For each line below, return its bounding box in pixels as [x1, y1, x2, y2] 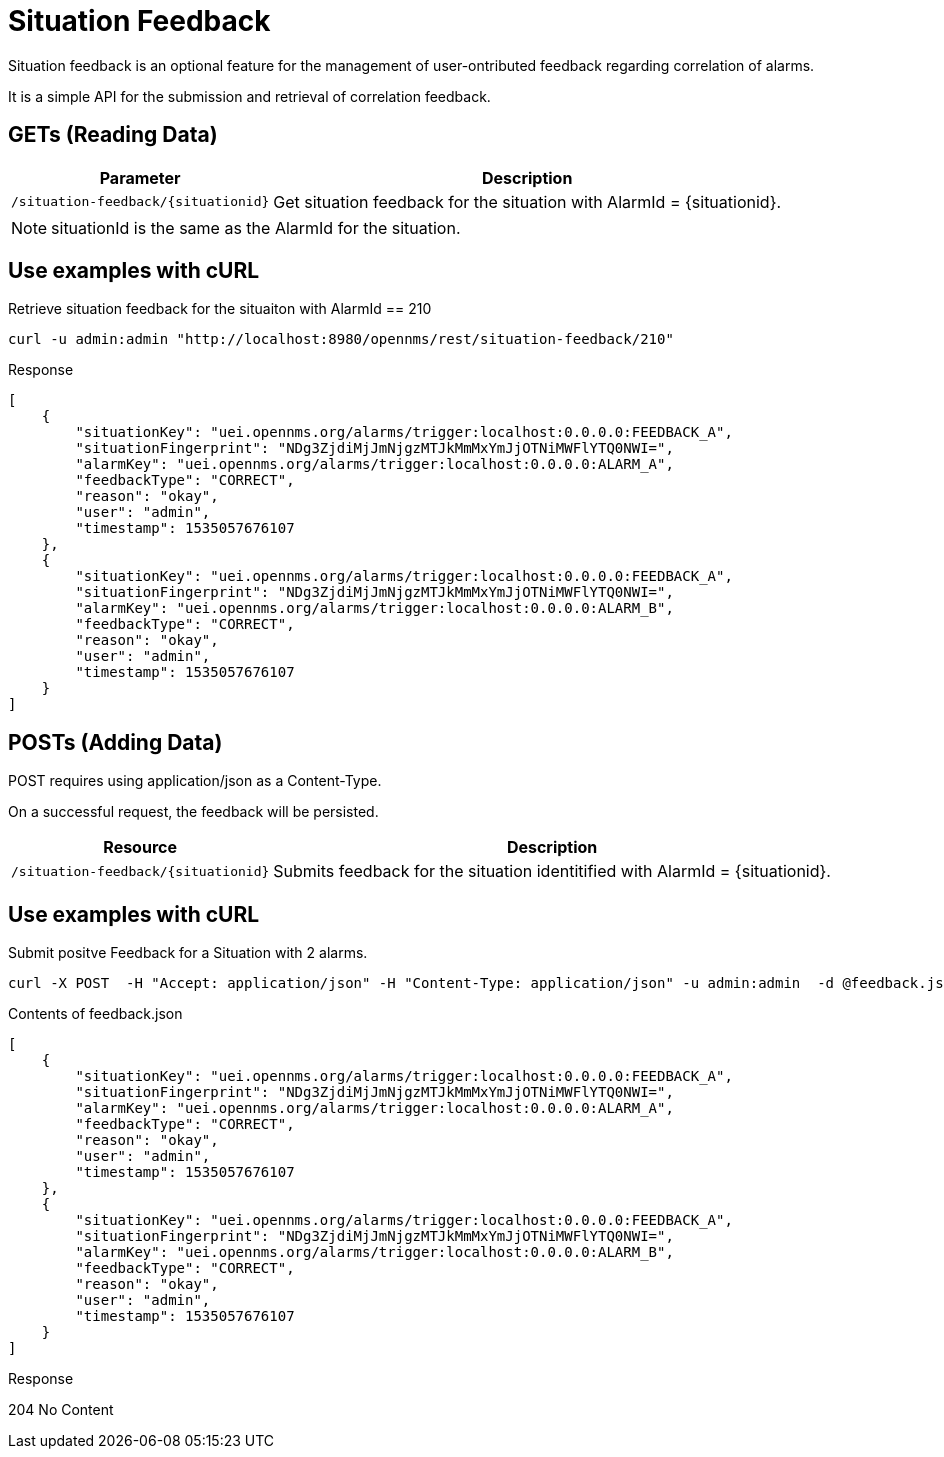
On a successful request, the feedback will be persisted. [8, 803, 379, 821]
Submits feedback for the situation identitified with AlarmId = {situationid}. [273, 861, 831, 882]
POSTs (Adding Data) [8, 729, 223, 755]
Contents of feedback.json [8, 1005, 183, 1023]
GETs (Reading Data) [8, 122, 218, 148]
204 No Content [8, 1401, 114, 1419]
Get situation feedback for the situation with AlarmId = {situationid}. [273, 191, 782, 212]
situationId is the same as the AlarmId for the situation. [51, 217, 461, 238]
